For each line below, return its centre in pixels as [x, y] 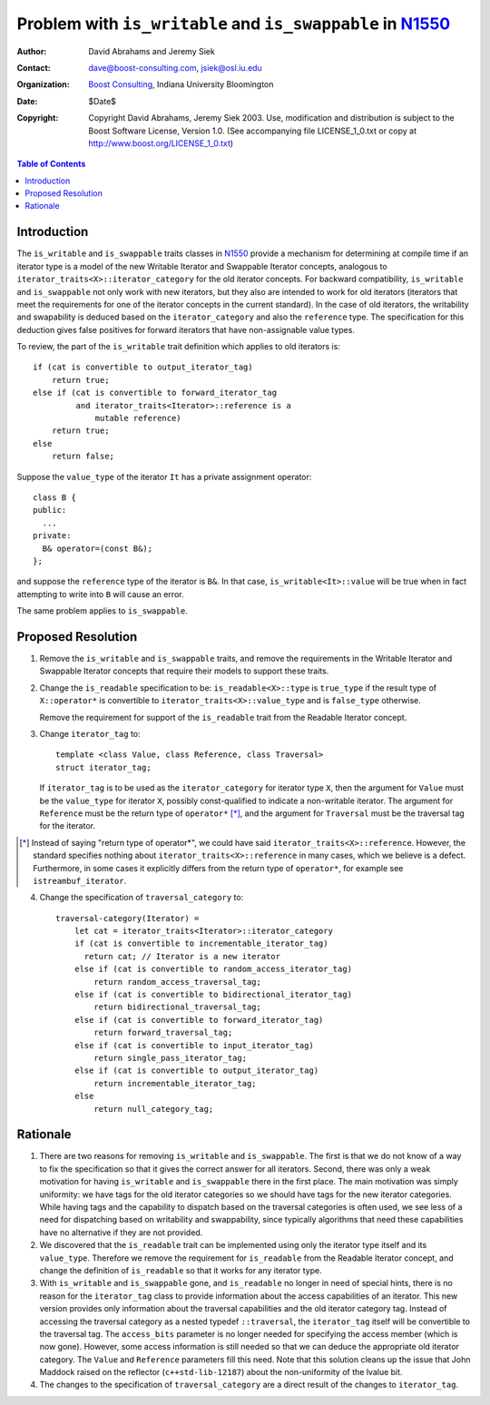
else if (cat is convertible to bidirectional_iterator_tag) [213, 995]
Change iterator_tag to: [90, 733]
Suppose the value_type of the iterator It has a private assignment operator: [164, 477]
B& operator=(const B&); [98, 548]
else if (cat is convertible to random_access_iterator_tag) [213, 969]
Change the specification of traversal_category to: [142, 898]
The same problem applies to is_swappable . [102, 611]
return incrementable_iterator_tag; [176, 1083]
